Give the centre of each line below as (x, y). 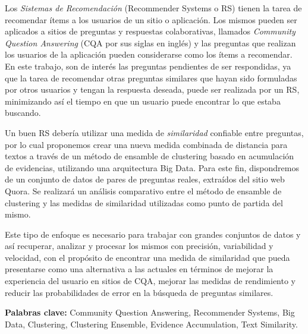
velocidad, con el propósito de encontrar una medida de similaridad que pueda (147, 257)
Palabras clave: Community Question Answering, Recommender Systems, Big (150, 312)
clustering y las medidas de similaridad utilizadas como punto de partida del (144, 202)
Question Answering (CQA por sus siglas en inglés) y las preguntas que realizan (150, 42)
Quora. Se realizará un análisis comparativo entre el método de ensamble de (143, 190)
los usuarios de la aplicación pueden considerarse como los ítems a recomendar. (149, 54)
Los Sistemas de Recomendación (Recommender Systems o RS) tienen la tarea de (153, 8)
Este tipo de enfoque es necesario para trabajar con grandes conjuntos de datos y (153, 234)
